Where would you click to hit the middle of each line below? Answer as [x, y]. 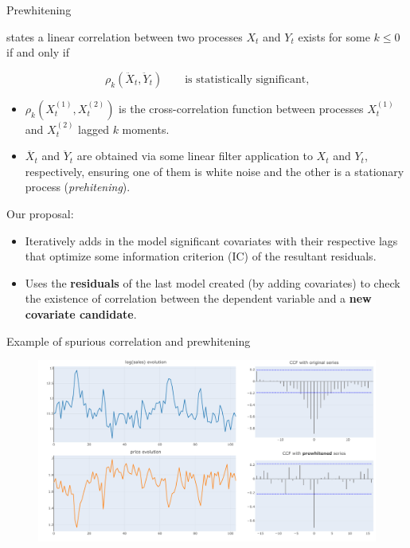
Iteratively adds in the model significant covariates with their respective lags [211, 240]
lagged [94, 129]
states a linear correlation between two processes [125, 36]
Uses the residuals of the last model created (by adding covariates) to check [213, 282]
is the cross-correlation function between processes [241, 108]
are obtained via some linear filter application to [195, 156]
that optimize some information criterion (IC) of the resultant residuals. [201, 256]
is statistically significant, [247, 79]
